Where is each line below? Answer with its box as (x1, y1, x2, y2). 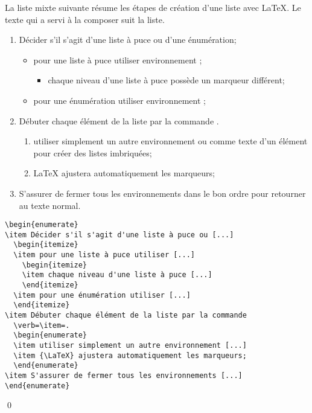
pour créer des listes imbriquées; (33, 146, 152, 159)
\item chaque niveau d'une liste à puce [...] (22, 271, 212, 280)
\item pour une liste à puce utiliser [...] (13, 251, 195, 260)
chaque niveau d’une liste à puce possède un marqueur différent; (48, 74, 285, 86)
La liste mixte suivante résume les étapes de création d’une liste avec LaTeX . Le (5, 1, 301, 13)
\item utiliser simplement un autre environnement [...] (13, 341, 247, 350)
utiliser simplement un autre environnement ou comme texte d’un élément (33, 135, 308, 147)
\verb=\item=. (13, 321, 70, 330)
